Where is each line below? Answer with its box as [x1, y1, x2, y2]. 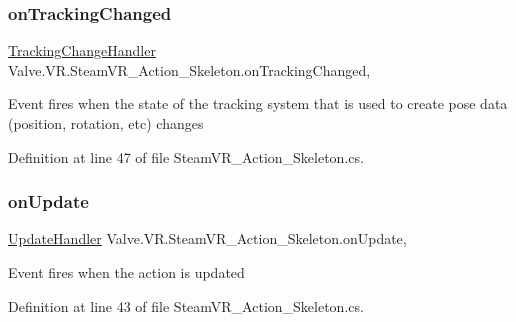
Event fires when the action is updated [8, 262, 245, 282]
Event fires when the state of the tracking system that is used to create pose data [8, 93, 508, 114]
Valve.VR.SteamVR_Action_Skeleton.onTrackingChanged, [8, 59, 371, 80]
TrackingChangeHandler [8, 40, 156, 61]
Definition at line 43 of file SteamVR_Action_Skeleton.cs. [8, 295, 364, 316]
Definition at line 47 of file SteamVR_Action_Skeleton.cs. [8, 146, 364, 167]
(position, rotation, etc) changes [8, 113, 204, 133]
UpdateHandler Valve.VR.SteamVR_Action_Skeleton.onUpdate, [8, 228, 407, 249]
